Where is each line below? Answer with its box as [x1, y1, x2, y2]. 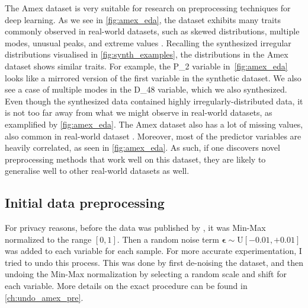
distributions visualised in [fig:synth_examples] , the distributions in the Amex [5, 48, 288, 61]
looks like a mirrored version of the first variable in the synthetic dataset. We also [5, 71, 301, 84]
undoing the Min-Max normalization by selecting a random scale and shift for [5, 268, 287, 280]
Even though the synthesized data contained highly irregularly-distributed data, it [5, 94, 303, 107]
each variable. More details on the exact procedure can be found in [5, 280, 248, 292]
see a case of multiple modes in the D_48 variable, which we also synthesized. [5, 83, 287, 96]
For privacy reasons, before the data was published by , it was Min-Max [5, 221, 266, 234]
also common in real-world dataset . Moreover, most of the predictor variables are [5, 129, 301, 142]
